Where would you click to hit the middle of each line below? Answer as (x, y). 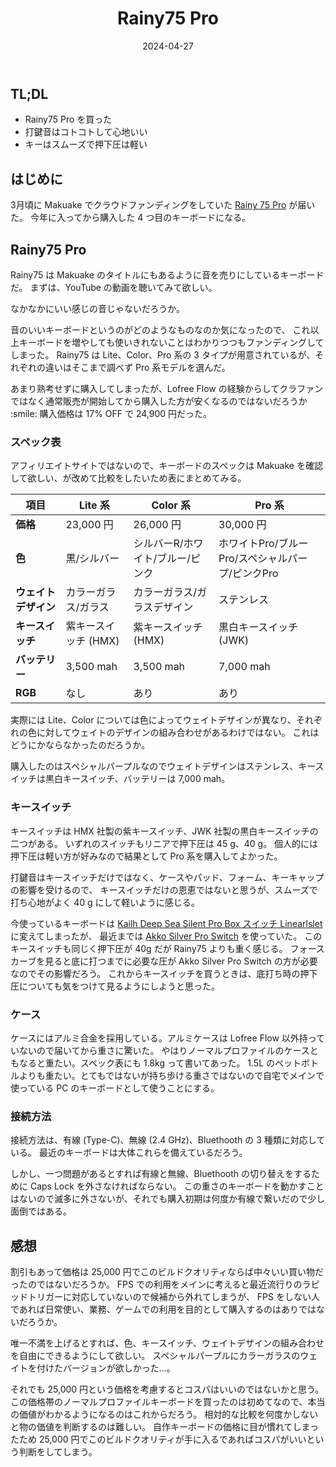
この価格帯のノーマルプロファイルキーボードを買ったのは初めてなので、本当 (168, 1401)
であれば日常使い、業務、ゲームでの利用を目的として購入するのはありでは (163, 1309)
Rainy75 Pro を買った (68, 119)
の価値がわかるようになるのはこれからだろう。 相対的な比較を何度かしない (164, 1414)
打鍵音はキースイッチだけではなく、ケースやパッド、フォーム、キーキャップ (167, 877)
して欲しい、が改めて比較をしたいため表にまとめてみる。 (128, 478)
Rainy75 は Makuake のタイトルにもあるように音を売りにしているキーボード (167, 274)
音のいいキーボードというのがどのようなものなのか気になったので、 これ (160, 329)
